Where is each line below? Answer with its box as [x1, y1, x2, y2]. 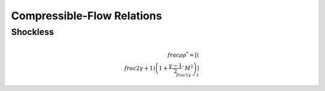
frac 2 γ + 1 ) [124, 64, 156, 72]
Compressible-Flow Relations [11, 9, 162, 22]
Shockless [11, 27, 54, 37]
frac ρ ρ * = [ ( [167, 51, 199, 58]
